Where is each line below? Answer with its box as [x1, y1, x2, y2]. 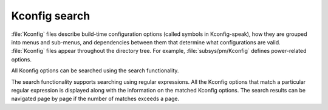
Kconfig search [11, 9, 91, 22]
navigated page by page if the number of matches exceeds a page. [11, 95, 179, 103]
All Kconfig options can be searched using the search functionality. [11, 67, 179, 74]
